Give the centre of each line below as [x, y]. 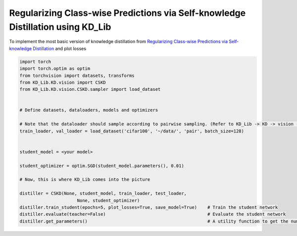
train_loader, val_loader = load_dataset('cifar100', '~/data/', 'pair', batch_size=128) [132, 131]
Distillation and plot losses [60, 48]
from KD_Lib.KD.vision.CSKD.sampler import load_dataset [90, 89]
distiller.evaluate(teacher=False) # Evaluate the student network [153, 214]
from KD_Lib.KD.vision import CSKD [63, 82]
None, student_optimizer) [108, 200]
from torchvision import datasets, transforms [77, 75]
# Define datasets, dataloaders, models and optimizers [89, 110]
